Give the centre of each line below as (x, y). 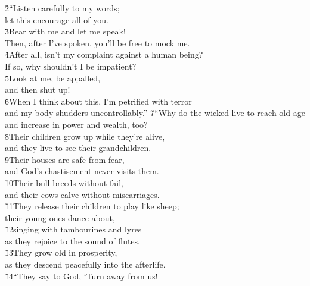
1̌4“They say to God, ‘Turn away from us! (81, 276)
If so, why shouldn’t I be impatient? (71, 66)
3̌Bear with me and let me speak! (65, 31)
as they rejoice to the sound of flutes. (72, 241)
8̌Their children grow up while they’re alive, (85, 136)
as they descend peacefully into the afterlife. (85, 264)
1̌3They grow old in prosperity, (61, 252)
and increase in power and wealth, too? (76, 124)
